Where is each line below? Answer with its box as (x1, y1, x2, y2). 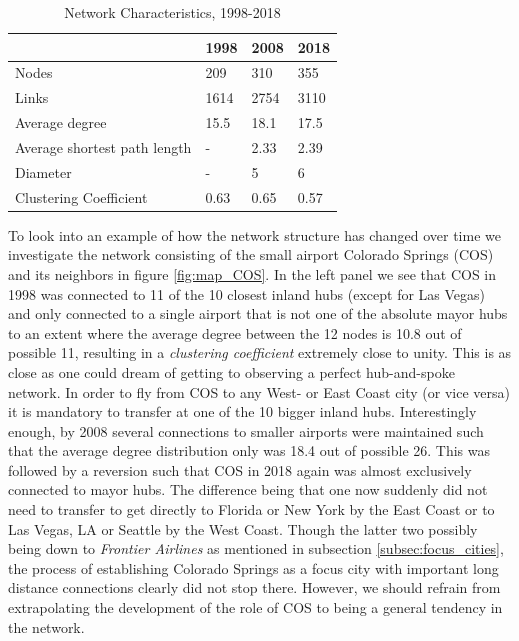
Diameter (15, 161, 72, 182)
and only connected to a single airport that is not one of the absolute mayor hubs (8, 303, 508, 324)
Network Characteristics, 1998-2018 (64, 2, 281, 22)
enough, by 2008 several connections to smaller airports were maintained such (8, 420, 484, 441)
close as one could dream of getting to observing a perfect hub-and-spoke (8, 361, 455, 382)
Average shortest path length (15, 136, 192, 157)
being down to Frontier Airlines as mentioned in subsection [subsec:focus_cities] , (8, 538, 504, 559)
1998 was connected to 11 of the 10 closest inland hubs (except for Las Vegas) (8, 283, 486, 304)
